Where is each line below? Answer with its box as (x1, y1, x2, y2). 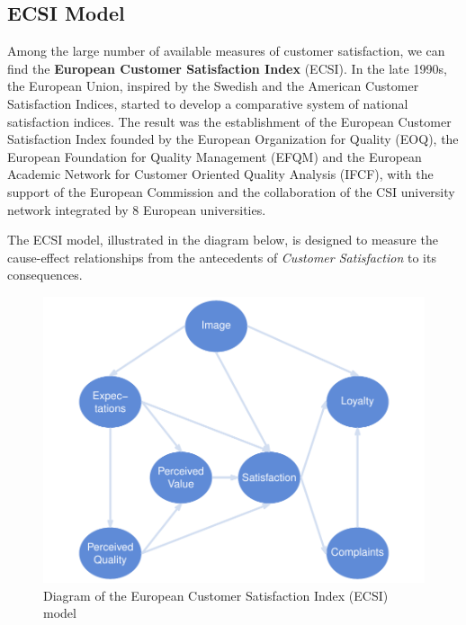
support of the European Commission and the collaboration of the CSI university (7, 182, 455, 201)
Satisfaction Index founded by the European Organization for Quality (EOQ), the (7, 129, 459, 148)
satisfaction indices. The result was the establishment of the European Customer (7, 112, 452, 130)
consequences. (7, 265, 83, 284)
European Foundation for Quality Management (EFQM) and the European (7, 147, 422, 165)
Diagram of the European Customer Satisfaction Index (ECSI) (43, 585, 389, 604)
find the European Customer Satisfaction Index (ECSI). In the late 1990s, (7, 58, 447, 77)
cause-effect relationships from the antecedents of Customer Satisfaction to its (7, 247, 436, 266)
